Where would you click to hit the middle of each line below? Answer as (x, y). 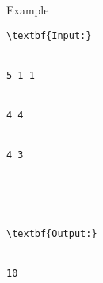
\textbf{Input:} (49, 35)
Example (28, 10)
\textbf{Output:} (52, 234)
